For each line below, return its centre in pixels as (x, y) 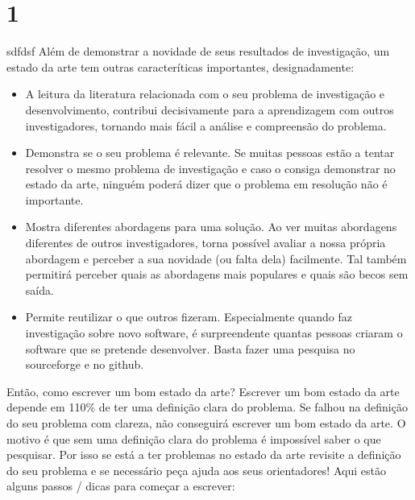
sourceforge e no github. (85, 364)
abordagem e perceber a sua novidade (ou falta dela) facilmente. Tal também (216, 258)
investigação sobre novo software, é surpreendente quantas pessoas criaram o (214, 333)
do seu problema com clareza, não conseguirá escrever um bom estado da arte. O (206, 423)
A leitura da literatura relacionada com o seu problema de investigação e (205, 94)
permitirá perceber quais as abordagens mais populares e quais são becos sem (217, 274)
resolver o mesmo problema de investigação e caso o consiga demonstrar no (210, 168)
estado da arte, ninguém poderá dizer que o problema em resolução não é (206, 184)
